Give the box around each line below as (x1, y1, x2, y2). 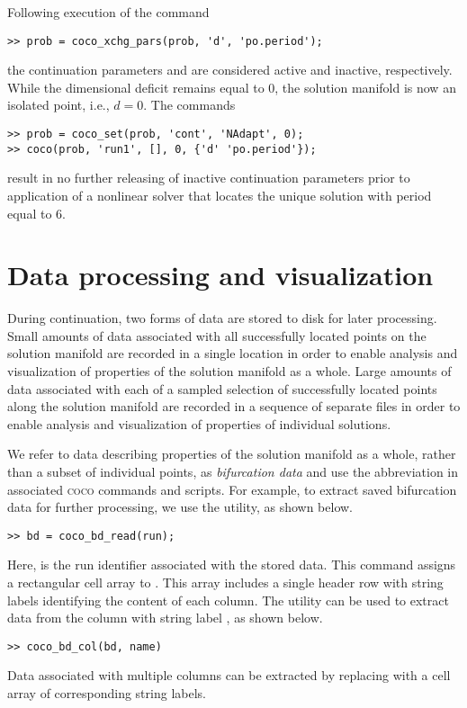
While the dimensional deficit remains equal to (7, 77, 265, 96)
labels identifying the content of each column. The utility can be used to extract (7, 590, 449, 609)
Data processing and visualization (7, 256, 434, 293)
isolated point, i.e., (7, 95, 110, 114)
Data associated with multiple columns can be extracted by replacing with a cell (7, 666, 451, 685)
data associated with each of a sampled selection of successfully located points (7, 379, 437, 398)
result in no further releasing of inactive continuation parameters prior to (7, 168, 410, 187)
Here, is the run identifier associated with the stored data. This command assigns (7, 555, 456, 574)
